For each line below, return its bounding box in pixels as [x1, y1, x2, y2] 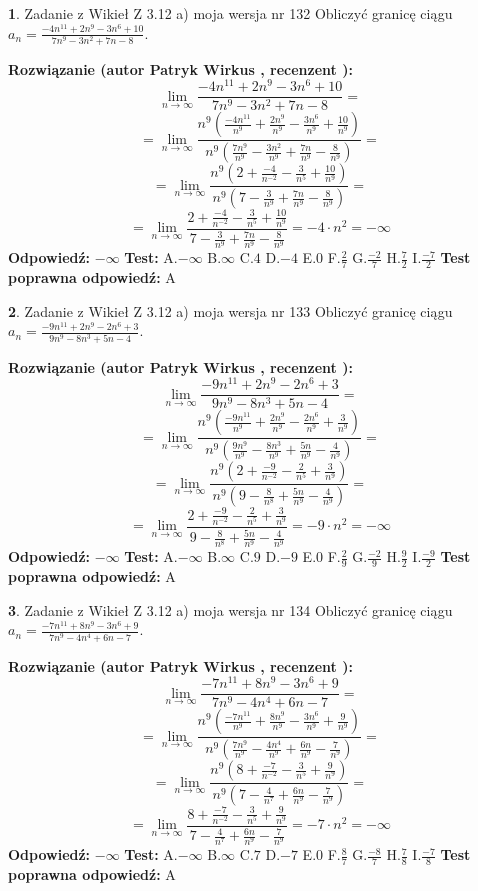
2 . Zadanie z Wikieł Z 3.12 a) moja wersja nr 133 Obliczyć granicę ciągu [8, 300, 453, 321]
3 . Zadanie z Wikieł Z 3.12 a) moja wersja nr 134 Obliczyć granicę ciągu [8, 599, 453, 620]
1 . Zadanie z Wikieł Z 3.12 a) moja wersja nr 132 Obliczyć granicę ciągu [8, 3, 453, 23]
